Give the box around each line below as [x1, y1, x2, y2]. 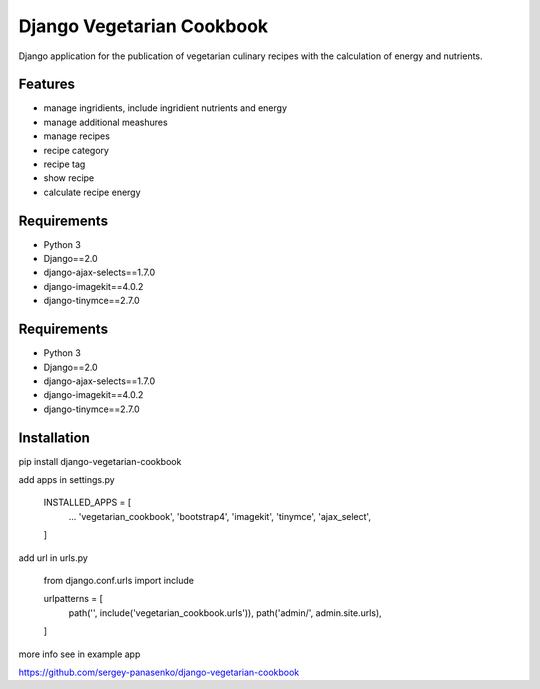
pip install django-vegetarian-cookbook [18, 455, 182, 467]
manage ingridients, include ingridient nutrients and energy [43, 102, 288, 114]
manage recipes [43, 130, 110, 142]
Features [18, 76, 75, 93]
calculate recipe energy [43, 186, 141, 198]
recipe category [43, 144, 110, 156]
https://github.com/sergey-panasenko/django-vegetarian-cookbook [18, 666, 300, 678]
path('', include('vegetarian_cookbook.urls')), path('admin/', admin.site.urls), [68, 606, 382, 619]
